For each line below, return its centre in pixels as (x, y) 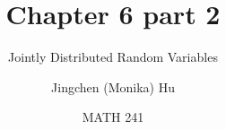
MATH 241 (113, 117)
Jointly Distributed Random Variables (113, 57)
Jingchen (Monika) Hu (113, 86)
